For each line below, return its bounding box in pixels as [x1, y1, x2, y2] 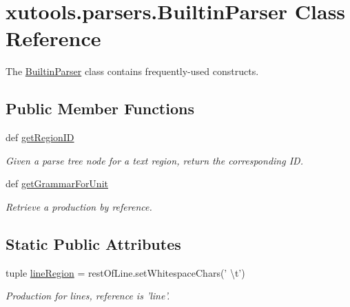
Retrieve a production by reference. [6, 199, 152, 213]
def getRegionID [6, 130, 74, 145]
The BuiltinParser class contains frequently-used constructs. [6, 64, 259, 78]
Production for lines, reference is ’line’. [6, 288, 170, 303]
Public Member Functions [6, 98, 194, 119]
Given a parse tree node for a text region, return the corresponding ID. [6, 153, 303, 167]
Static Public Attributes [6, 233, 181, 254]
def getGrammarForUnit [6, 176, 108, 191]
